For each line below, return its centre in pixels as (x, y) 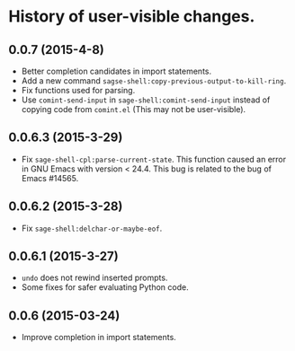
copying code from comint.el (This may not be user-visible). (134, 109)
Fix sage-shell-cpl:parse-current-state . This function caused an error (154, 159)
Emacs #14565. (50, 178)
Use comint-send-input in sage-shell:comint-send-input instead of (146, 100)
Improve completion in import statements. (98, 338)
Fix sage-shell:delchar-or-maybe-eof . (92, 228)
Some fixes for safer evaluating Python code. (105, 287)
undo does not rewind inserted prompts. (94, 278)
